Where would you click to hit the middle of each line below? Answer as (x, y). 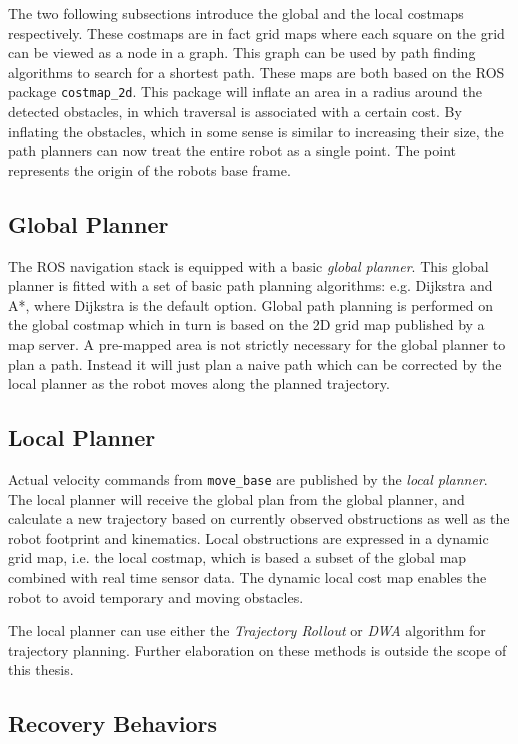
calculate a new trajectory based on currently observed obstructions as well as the (259, 518)
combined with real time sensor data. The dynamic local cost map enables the (247, 577)
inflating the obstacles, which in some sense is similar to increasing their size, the (256, 130)
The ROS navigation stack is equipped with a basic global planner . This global (248, 265)
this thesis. (41, 669)
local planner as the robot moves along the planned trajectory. (199, 383)
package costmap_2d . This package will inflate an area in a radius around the (245, 91)
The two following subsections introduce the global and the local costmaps (236, 13)
